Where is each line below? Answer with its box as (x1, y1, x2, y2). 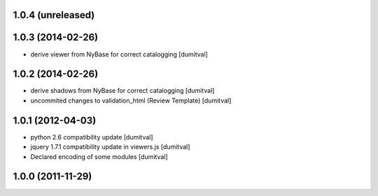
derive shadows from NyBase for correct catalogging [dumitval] (30, 86, 215, 95)
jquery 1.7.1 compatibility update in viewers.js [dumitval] (30, 143, 190, 151)
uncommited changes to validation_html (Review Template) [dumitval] (30, 96, 232, 105)
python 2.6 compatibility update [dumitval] (30, 133, 153, 141)
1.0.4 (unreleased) (13, 9, 95, 21)
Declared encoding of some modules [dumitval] (30, 152, 168, 160)
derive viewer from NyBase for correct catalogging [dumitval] (30, 50, 208, 59)
